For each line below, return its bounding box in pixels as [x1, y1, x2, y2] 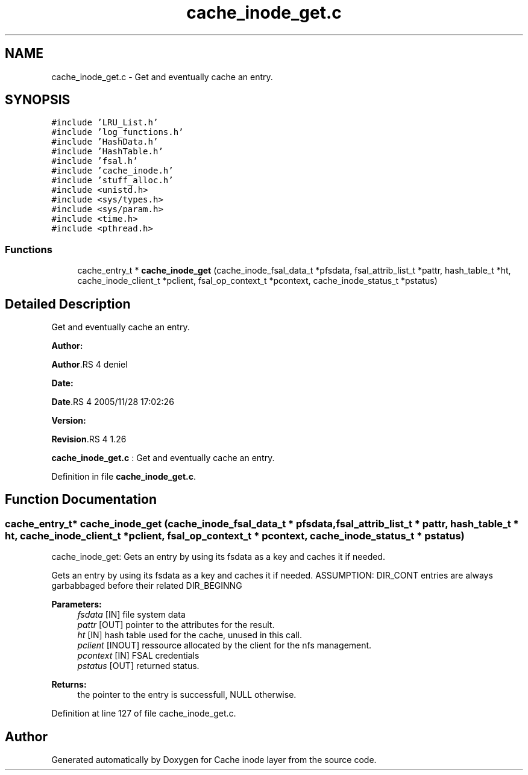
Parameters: [51, 599, 102, 610]
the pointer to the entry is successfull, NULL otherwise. [77, 689, 297, 700]
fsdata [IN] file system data [77, 609, 186, 620]
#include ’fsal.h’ [51, 156, 138, 166]
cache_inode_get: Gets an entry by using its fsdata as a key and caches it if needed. [51, 551, 385, 562]
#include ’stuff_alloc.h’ [51, 175, 174, 186]
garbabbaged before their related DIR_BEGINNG [51, 580, 242, 591]
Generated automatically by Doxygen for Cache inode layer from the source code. [51, 755, 377, 765]
